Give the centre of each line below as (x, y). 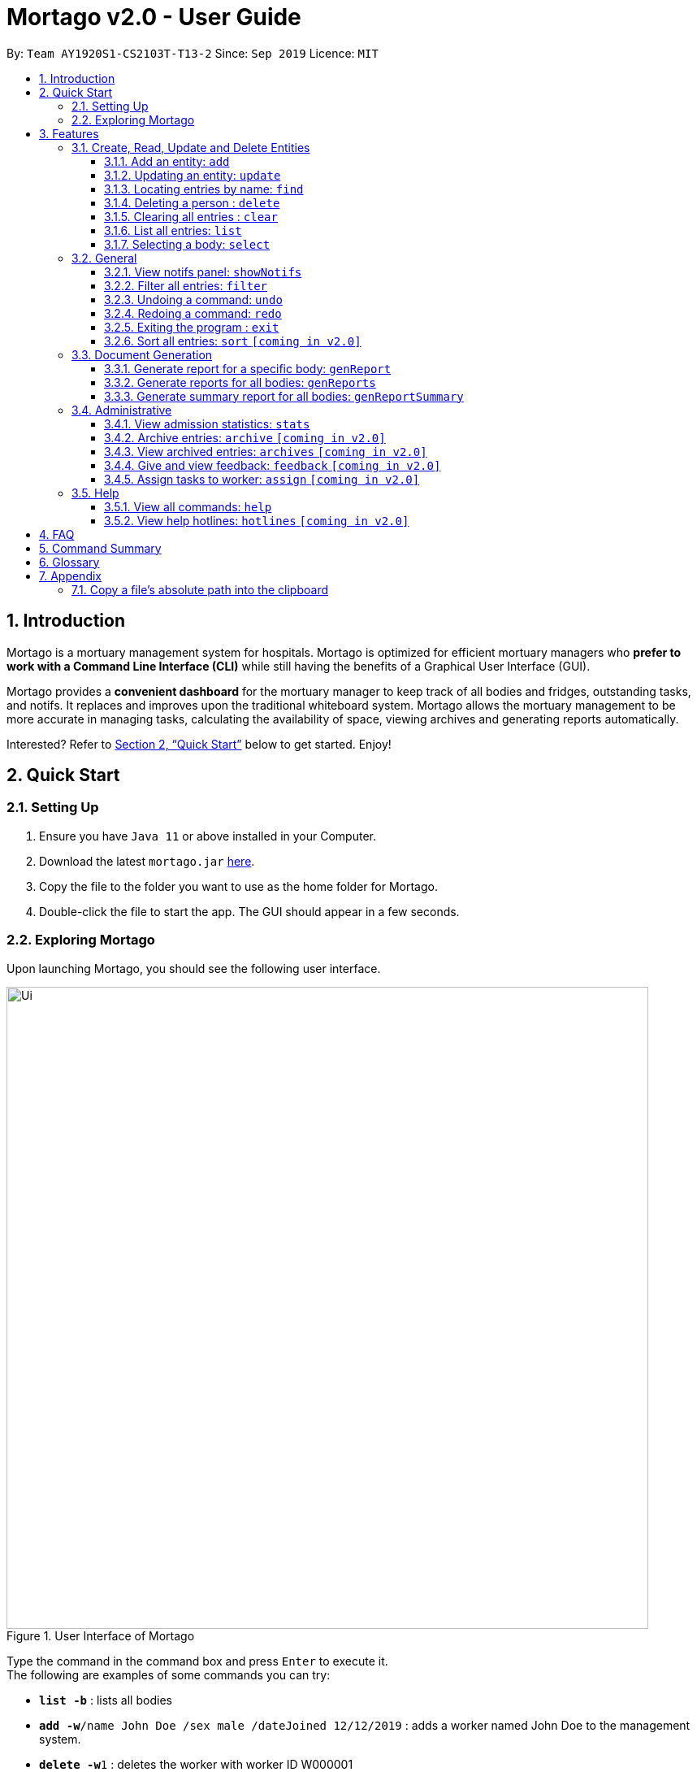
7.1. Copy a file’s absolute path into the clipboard (200, 589)
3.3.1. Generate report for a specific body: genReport (248, 368)
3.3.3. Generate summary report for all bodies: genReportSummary (284, 396)
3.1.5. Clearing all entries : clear (191, 216)
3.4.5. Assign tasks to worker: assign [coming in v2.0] (262, 479)
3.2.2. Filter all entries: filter (186, 285)
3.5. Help (95, 493)
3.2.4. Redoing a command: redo (193, 313)
